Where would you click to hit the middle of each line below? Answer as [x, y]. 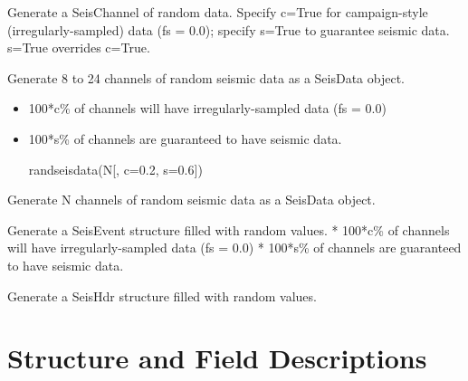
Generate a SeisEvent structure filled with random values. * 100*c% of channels [229, 229]
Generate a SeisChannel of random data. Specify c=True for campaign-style [218, 12]
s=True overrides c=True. [79, 48]
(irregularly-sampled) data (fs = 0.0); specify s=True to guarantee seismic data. [229, 29]
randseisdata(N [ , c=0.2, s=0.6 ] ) [115, 169]
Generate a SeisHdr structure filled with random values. [162, 295]
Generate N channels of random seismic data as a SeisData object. [191, 200]
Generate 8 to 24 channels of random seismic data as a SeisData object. [206, 77]
